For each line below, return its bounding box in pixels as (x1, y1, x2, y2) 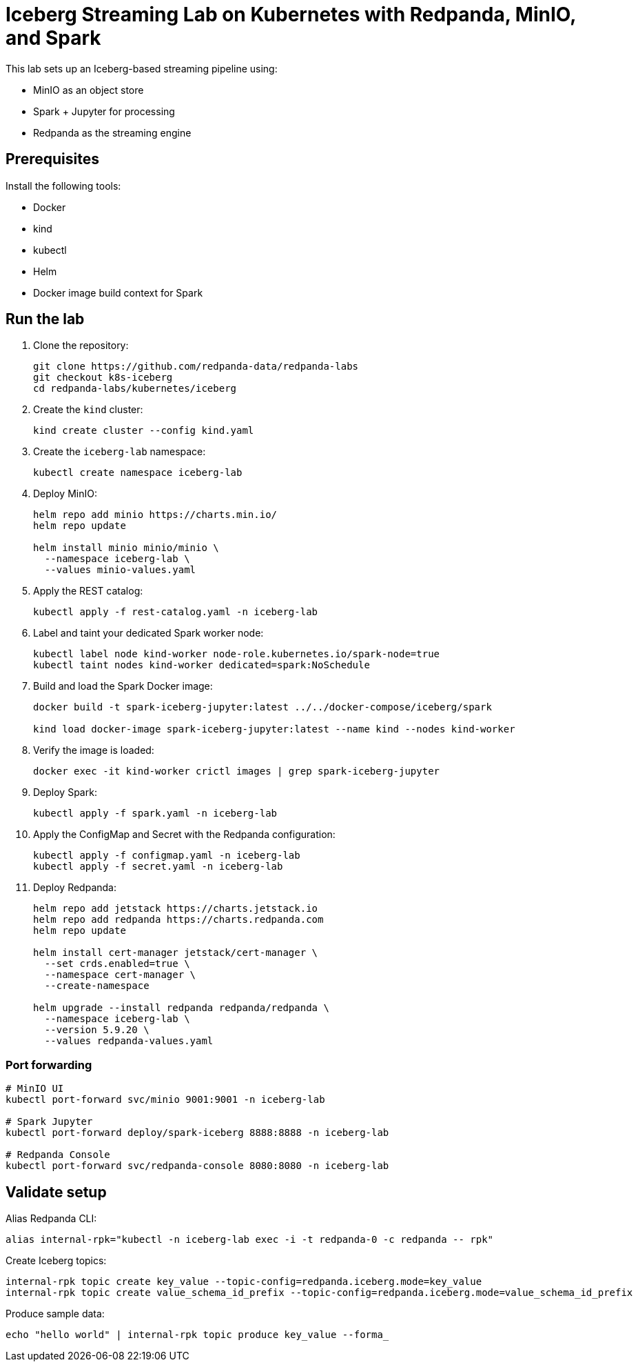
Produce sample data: (6, 1308, 105, 1320)
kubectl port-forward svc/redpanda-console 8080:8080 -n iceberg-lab (6, 1160, 389, 1172)
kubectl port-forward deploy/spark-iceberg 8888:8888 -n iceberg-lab (6, 1127, 389, 1139)
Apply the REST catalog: (33, 585, 143, 597)
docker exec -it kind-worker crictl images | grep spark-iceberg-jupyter (33, 766, 440, 777)
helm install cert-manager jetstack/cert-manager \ (33, 947, 318, 959)
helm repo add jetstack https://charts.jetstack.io (33, 903, 318, 915)
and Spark (6, 26, 101, 50)
